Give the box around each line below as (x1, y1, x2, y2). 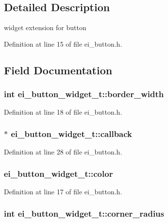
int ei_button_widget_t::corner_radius (4, 207, 164, 219)
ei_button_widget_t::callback (11, 127, 132, 139)
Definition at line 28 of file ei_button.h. (4, 147, 122, 157)
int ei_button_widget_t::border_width (4, 88, 164, 100)
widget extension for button (4, 22, 86, 33)
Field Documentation (4, 62, 113, 77)
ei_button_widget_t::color (4, 167, 113, 179)
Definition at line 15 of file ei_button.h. (4, 38, 122, 49)
